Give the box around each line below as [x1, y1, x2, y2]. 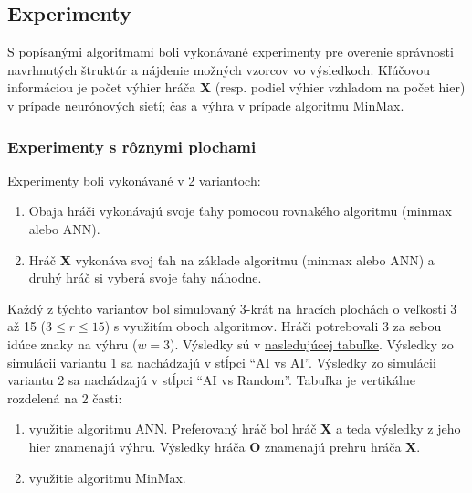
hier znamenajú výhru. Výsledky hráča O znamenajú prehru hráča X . [28, 436, 421, 455]
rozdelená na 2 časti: [7, 388, 122, 407]
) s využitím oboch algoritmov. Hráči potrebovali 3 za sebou [104, 316, 442, 336]
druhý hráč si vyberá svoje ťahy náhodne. [28, 268, 262, 287]
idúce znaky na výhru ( [7, 334, 138, 353]
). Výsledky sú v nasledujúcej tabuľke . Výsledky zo [170, 334, 454, 353]
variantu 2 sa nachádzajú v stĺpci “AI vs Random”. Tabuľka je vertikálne [7, 370, 415, 390]
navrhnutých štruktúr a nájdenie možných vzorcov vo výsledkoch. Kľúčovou [7, 59, 431, 79]
